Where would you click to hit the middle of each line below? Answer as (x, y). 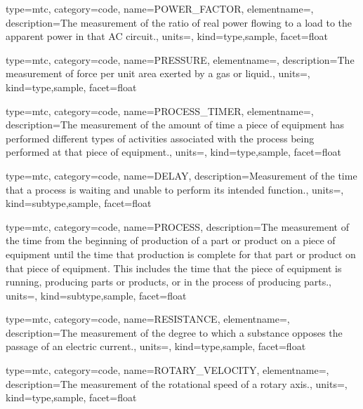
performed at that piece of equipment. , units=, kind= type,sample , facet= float (173, 152)
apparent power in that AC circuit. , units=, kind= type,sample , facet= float (167, 36)
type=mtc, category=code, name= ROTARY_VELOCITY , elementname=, (167, 370)
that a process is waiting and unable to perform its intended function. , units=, (175, 189)
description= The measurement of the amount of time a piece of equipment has (175, 125)
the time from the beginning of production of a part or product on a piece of (171, 240)
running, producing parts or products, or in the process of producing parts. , (169, 282)
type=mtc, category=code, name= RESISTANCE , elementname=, (148, 319)
